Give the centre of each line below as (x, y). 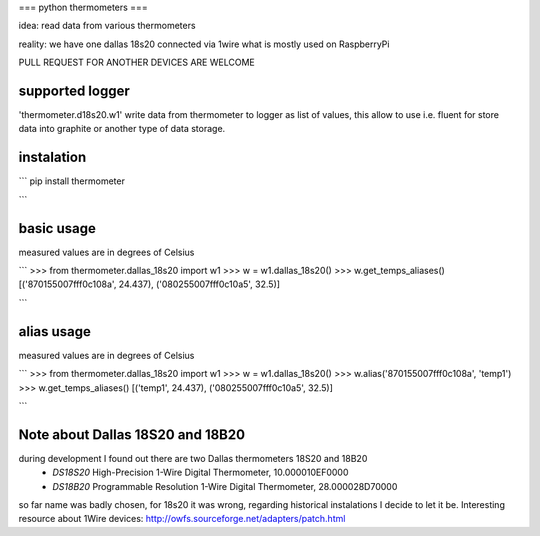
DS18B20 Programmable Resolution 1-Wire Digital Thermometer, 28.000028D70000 (225, 486)
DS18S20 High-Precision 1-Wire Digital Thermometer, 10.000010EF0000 (200, 472)
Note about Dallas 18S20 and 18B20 (131, 434)
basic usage (57, 228)
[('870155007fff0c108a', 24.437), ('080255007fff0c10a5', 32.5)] (149, 284)
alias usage (55, 331)
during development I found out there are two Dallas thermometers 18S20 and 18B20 (193, 458)
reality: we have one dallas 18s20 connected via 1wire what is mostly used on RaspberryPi (204, 44)
